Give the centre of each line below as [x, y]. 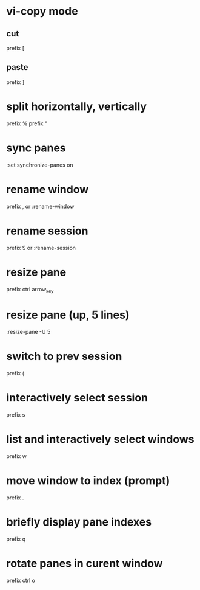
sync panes [36, 148]
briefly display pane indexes [79, 522]
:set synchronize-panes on [40, 165]
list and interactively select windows [101, 439]
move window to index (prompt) [88, 481]
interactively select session [77, 398]
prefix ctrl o [21, 580]
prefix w [17, 456]
